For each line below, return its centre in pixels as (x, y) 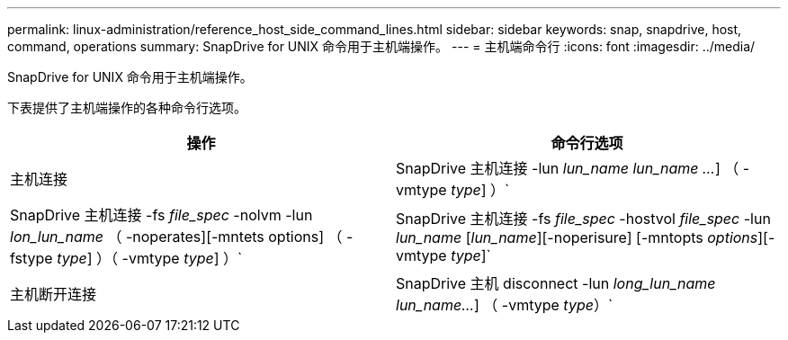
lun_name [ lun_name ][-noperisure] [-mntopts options (577, 237)
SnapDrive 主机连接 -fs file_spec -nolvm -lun (161, 215)
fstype (31, 258)
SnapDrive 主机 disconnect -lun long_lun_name (556, 283)
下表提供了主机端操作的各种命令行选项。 (127, 107)
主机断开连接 (54, 294)
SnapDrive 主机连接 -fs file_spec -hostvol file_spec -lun (583, 219)
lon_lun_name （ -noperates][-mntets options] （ (176, 237)
